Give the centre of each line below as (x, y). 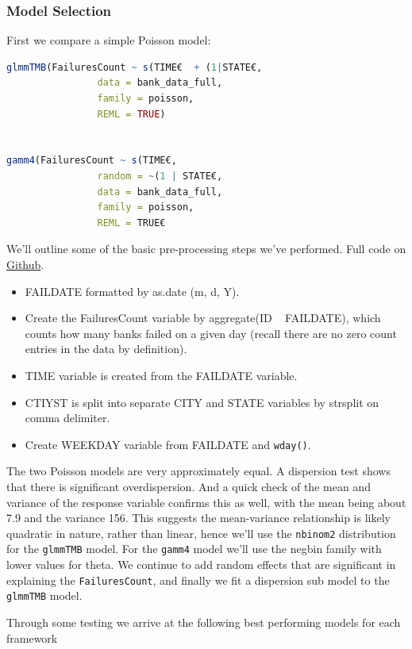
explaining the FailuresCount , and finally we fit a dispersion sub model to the (198, 580)
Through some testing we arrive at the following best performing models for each (204, 622)
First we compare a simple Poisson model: (109, 40)
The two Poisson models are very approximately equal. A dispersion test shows (198, 471)
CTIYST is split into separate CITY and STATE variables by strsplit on (202, 402)
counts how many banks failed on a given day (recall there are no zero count (211, 333)
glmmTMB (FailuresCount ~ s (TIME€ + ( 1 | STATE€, (135, 67)
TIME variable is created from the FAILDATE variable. (161, 375)
